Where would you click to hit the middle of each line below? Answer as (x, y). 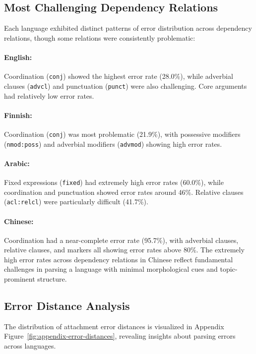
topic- (229, 269)
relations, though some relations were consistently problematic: (100, 37)
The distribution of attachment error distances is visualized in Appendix (114, 326)
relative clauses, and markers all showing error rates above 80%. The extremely (124, 250)
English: (18, 57)
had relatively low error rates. (49, 95)
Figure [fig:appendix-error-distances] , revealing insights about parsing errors (120, 336)
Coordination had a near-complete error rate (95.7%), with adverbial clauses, (121, 240)
